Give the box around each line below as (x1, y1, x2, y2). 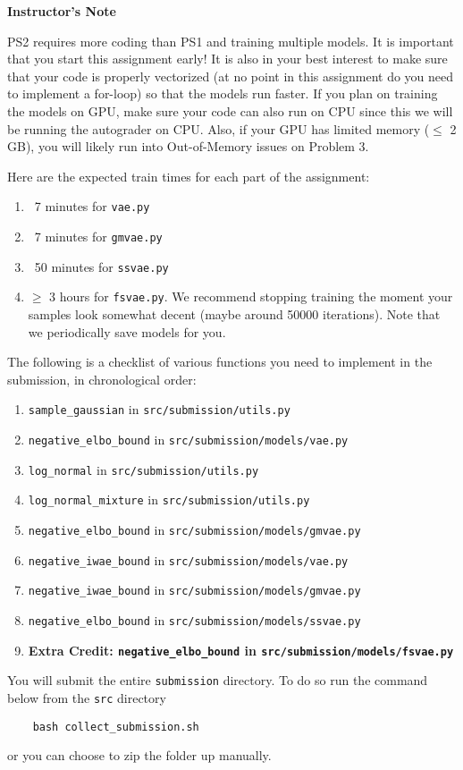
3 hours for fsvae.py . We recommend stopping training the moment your (49, 287, 453, 306)
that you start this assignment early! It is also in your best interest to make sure (7, 49, 448, 68)
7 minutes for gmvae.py (34, 227, 163, 245)
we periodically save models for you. (28, 322, 226, 341)
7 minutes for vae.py (34, 197, 150, 216)
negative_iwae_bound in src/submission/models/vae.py (28, 550, 349, 569)
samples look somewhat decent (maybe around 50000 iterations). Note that (28, 304, 441, 323)
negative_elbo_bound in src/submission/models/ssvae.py (28, 610, 361, 629)
